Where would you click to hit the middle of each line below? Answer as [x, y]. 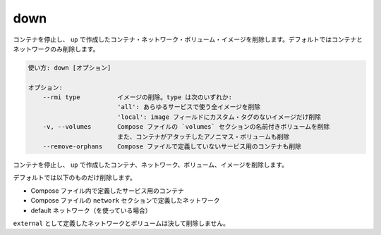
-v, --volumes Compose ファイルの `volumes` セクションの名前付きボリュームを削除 [186, 127]
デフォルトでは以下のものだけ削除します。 [75, 178]
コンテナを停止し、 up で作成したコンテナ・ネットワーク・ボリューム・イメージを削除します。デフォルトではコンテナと [188, 39]
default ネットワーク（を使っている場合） [91, 210]
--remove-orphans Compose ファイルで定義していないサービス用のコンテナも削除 [172, 147]
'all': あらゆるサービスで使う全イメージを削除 [189, 107]
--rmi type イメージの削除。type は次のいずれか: [138, 97]
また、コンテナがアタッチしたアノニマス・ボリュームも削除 [203, 136]
